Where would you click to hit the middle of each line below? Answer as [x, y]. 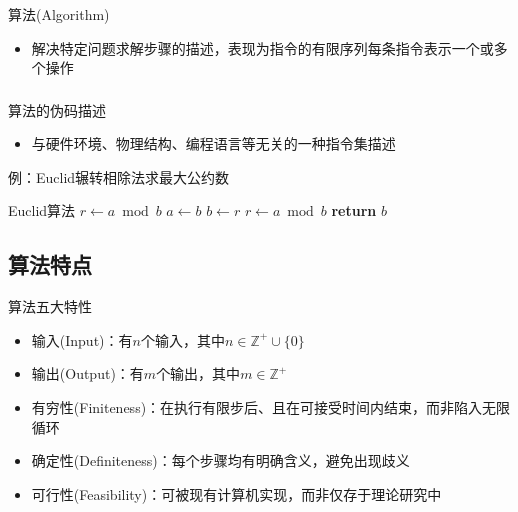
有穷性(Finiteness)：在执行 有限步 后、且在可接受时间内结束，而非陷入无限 [271, 407]
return [354, 210]
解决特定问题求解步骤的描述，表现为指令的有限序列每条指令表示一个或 [262, 47]
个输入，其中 [182, 339]
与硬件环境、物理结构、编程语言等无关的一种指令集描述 [213, 143]
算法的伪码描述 [57, 109]
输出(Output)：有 [87, 373]
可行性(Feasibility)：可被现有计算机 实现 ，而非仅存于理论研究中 [236, 493]
